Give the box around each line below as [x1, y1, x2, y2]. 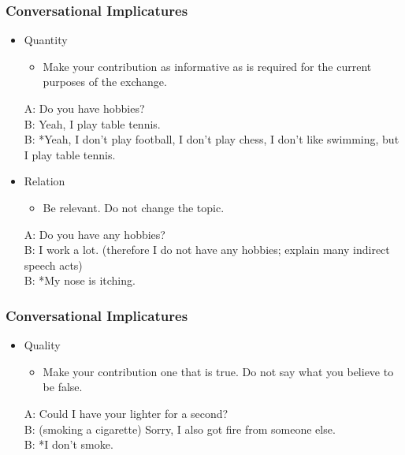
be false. [43, 379, 83, 395]
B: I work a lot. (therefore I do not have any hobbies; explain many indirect [24, 241, 390, 258]
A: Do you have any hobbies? [24, 226, 165, 242]
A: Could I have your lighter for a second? [24, 405, 229, 421]
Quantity [24, 32, 68, 48]
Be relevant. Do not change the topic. [43, 199, 225, 215]
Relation [24, 173, 65, 189]
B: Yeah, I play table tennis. [24, 115, 161, 132]
